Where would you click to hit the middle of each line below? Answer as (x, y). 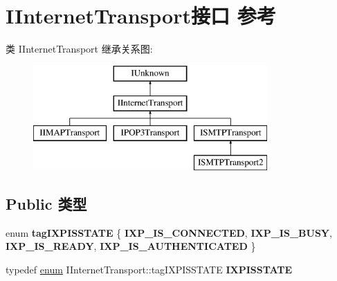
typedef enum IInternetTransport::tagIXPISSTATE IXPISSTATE (149, 269)
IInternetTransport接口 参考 (141, 16)
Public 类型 (46, 203)
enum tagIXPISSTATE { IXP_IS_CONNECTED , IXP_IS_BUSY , (169, 232)
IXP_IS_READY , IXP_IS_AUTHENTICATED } (131, 246)
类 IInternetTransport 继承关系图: (79, 49)
